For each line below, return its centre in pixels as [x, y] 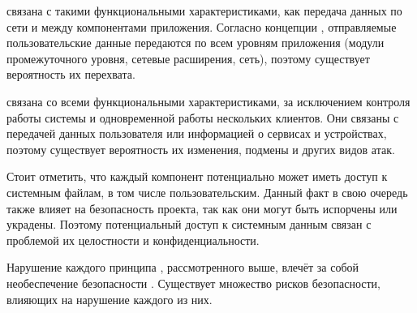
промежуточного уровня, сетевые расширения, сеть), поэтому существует [188, 58]
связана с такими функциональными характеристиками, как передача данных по [204, 11]
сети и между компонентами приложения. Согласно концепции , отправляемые [202, 26]
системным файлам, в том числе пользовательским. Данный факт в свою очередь [207, 192]
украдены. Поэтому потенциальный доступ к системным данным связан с [189, 224]
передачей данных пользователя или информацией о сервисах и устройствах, [197, 133]
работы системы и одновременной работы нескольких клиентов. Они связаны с [203, 117]
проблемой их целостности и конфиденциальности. [133, 240]
